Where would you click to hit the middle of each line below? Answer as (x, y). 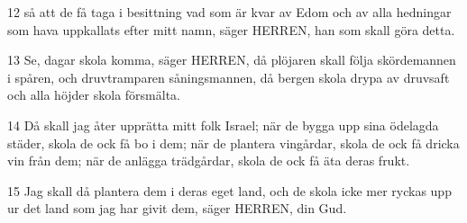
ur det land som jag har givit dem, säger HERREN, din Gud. (177, 208)
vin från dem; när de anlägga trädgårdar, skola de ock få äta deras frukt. (209, 161)
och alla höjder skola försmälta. (94, 95)
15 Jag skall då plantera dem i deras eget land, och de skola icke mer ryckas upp (229, 190)
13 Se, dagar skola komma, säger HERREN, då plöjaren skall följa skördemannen (232, 60)
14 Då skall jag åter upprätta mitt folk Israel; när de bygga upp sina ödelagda (223, 125)
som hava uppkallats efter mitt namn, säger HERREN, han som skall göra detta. (231, 29)
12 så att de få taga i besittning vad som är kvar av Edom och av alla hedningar (229, 12)
